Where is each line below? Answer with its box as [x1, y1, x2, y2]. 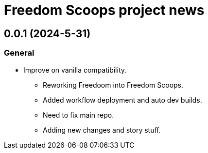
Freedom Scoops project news [4, 2, 205, 18]
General [4, 48, 35, 58]
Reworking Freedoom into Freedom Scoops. [43, 80, 184, 89]
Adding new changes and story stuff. [43, 125, 161, 134]
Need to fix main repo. [43, 110, 114, 119]
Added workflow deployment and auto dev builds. [43, 95, 202, 104]
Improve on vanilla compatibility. [23, 65, 127, 74]
